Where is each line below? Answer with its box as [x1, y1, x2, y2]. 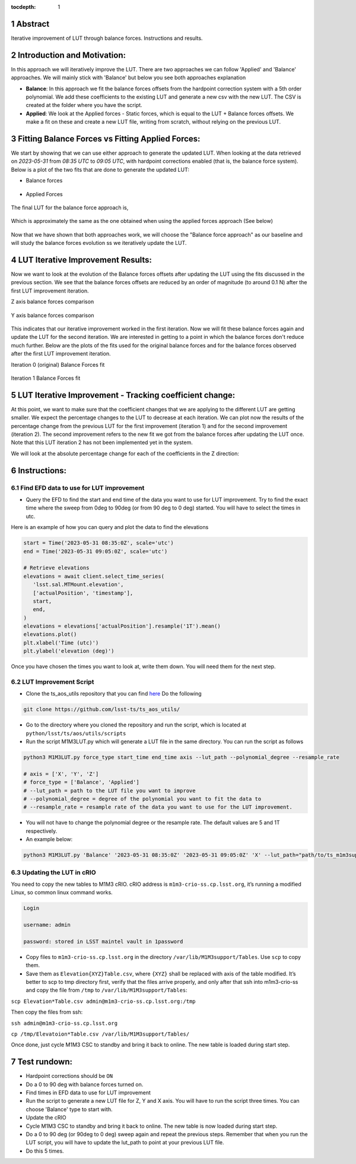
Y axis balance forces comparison [11, 312, 94, 319]
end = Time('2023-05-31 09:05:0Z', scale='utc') [23, 548, 168, 555]
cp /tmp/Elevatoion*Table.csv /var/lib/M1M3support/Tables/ [11, 1030, 190, 1037]
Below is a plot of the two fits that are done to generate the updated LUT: [11, 166, 190, 173]
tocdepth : [11, 4, 36, 10]
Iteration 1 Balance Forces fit [11, 375, 81, 382]
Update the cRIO [26, 1114, 66, 1121]
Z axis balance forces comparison [11, 298, 94, 306]
